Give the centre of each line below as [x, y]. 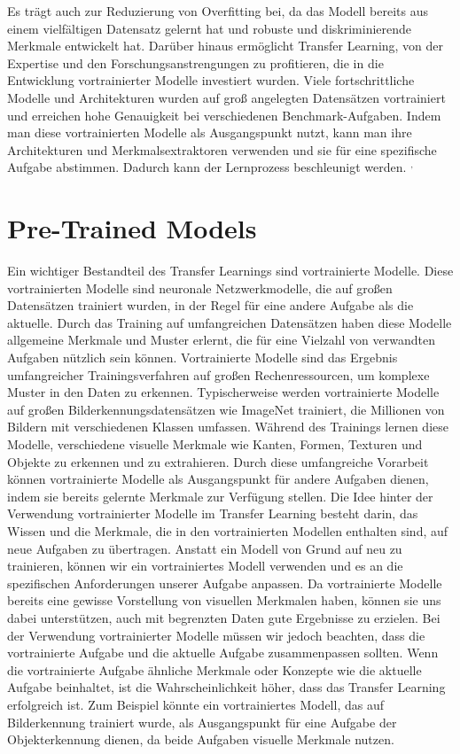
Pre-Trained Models [132, 228]
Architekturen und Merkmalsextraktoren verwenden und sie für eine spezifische [222, 149]
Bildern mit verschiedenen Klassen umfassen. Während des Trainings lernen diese [228, 427]
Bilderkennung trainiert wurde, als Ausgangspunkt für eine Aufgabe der [202, 722]
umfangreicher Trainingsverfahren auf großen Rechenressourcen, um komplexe [218, 374]
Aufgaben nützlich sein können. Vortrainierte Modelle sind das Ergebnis [203, 358]
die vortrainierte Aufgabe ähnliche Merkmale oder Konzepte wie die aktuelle [214, 669]
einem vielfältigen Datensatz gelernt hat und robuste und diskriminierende [210, 28]
